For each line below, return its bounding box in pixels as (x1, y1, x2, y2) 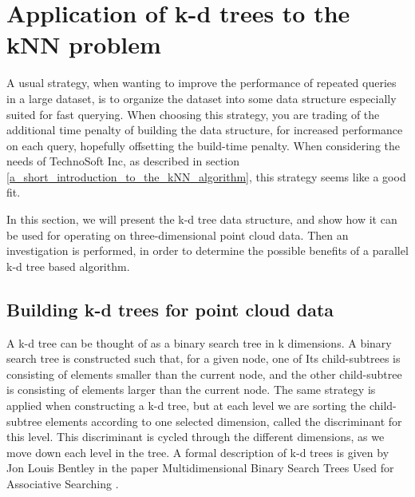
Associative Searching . (6, 475, 119, 491)
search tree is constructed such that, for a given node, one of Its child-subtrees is (6, 350, 401, 367)
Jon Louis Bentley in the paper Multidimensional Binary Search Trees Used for (6, 459, 394, 476)
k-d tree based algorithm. (6, 257, 130, 274)
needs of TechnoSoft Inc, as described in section (6, 153, 239, 169)
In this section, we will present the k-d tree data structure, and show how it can (6, 211, 397, 228)
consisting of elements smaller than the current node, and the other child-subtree (6, 365, 402, 382)
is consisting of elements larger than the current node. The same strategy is (6, 381, 376, 398)
